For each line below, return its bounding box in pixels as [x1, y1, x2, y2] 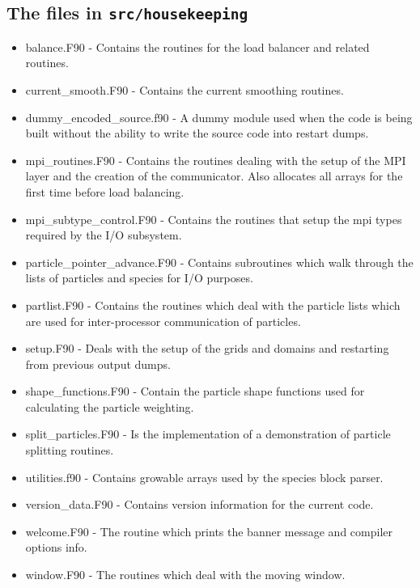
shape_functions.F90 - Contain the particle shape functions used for [25, 383, 365, 400]
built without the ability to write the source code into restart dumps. [25, 125, 369, 142]
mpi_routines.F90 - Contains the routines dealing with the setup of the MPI [25, 151, 406, 168]
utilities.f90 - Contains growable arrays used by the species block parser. [25, 468, 384, 485]
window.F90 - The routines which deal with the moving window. [25, 566, 346, 583]
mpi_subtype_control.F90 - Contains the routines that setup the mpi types [25, 210, 402, 227]
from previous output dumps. [25, 355, 171, 372]
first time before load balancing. [25, 183, 185, 200]
